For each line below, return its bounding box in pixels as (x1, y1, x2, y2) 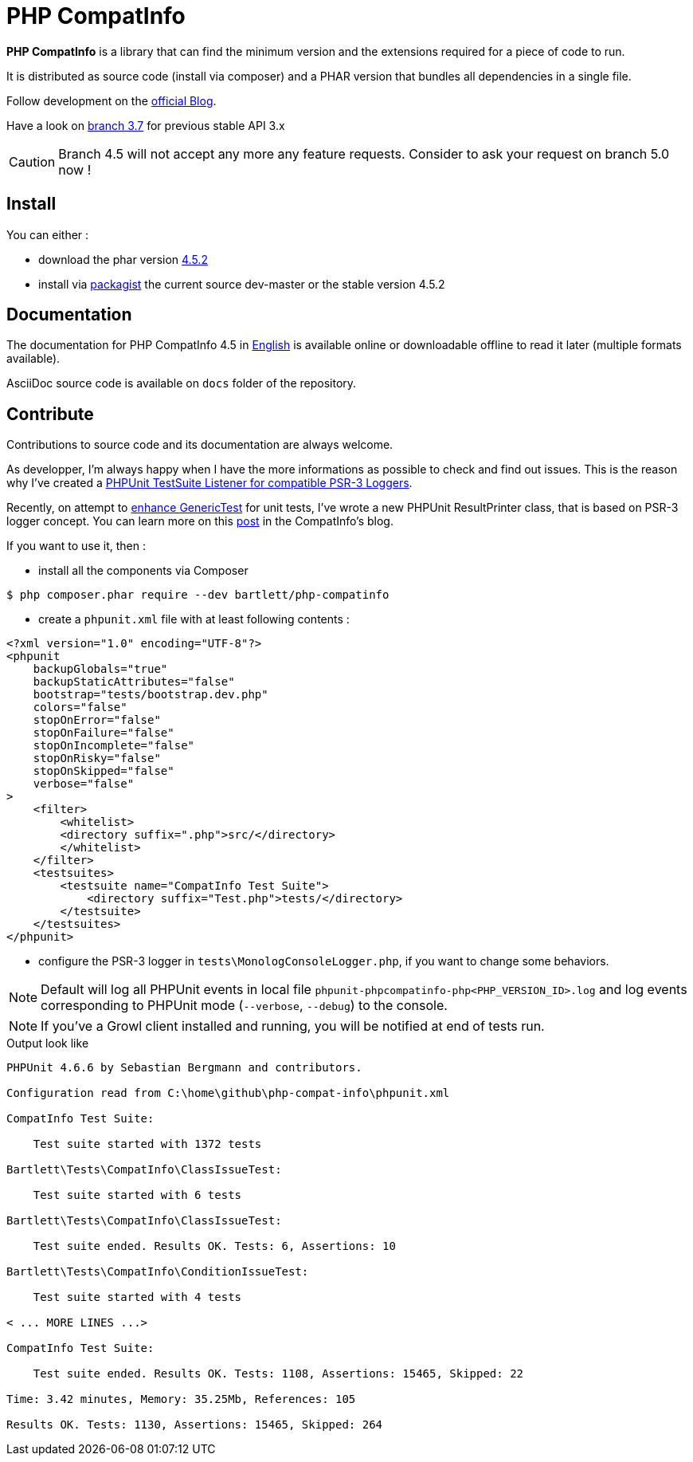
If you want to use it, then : (6, 539, 146, 553)
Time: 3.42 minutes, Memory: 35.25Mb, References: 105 (6, 1393, 356, 1406)
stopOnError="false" (33, 713, 161, 727)
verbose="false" (33, 777, 135, 791)
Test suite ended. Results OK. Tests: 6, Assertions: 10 (33, 1240, 396, 1253)
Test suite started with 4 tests (33, 1291, 242, 1304)
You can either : (6, 227, 89, 242)
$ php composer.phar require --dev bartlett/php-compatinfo (6, 588, 390, 602)
